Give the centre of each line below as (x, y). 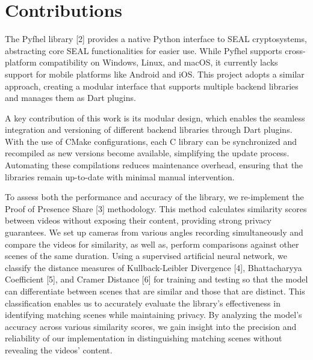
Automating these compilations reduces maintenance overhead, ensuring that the (154, 165)
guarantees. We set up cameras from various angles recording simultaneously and (154, 232)
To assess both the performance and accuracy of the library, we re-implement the (154, 197)
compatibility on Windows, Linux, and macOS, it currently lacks (159, 62)
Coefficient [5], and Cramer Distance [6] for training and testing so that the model (156, 279)
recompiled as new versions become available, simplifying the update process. (147, 153)
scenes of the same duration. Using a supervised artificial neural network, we (146, 256)
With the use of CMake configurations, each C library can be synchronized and (151, 141)
